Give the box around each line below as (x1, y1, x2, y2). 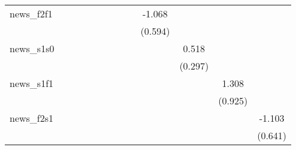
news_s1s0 (10, 41, 55, 55)
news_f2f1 (10, 7, 53, 20)
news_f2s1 (10, 111, 54, 125)
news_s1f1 (10, 76, 54, 90)
